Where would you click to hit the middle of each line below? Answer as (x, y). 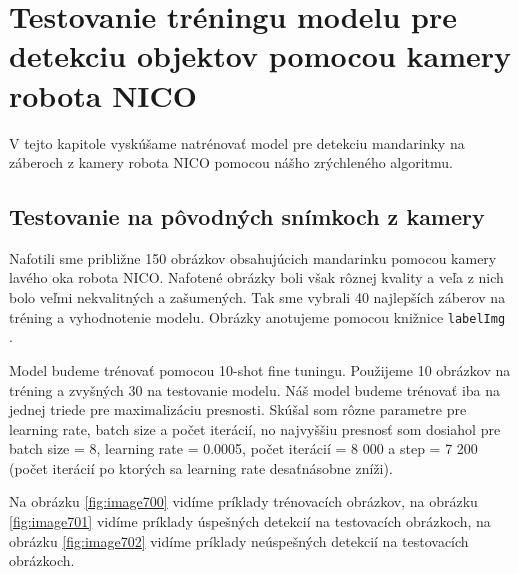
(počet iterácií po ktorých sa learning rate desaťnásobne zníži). (201, 467)
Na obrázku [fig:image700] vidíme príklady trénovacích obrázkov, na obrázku (243, 501)
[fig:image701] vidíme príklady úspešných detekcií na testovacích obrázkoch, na (250, 521)
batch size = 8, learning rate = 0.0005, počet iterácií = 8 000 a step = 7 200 (243, 448)
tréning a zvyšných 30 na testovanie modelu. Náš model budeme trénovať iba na (255, 389)
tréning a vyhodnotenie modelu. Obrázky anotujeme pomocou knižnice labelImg (257, 316)
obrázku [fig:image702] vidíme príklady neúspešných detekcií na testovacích (239, 540)
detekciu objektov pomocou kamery (260, 55)
